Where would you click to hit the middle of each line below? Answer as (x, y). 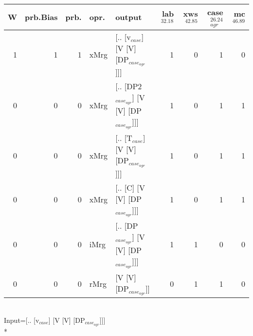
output (129, 17)
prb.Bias (41, 17)
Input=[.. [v (22, 320)
